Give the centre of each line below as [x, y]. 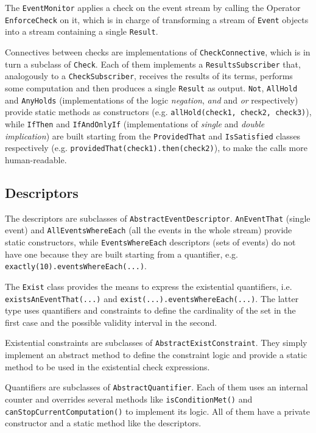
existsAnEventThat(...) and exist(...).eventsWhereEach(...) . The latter [152, 298]
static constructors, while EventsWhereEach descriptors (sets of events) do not [150, 241]
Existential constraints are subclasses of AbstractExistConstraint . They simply [156, 343]
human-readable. [36, 159]
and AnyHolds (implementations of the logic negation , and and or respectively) [152, 100]
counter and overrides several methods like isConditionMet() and [129, 399]
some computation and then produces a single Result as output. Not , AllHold [151, 87]
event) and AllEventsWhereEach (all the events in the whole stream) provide [149, 230]
